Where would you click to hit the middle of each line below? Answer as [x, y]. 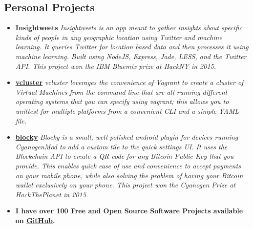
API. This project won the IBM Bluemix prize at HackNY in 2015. [116, 66]
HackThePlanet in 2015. [52, 194]
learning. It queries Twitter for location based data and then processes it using [132, 47]
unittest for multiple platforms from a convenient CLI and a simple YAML [127, 111]
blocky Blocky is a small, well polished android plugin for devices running [127, 137]
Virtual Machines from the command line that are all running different [121, 92]
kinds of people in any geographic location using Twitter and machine [119, 37]
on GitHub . [35, 220]
